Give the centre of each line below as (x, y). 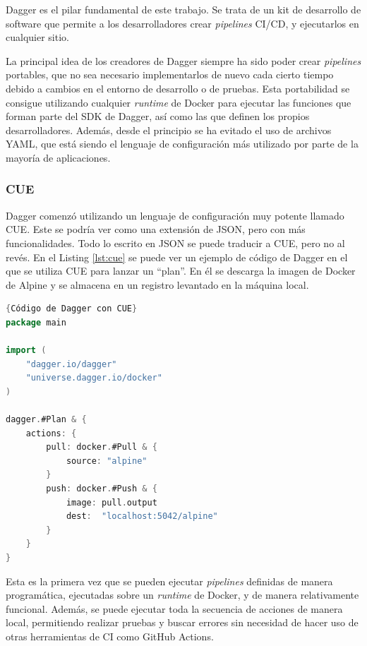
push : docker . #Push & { (102, 489)
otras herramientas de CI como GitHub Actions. (110, 636)
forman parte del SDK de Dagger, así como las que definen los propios (158, 116)
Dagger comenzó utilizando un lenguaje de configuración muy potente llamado (175, 215)
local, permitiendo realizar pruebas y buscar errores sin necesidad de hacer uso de (182, 622)
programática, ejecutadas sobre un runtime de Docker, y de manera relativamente (182, 595)
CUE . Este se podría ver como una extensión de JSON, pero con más (156, 229)
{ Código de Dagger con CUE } (72, 309)
